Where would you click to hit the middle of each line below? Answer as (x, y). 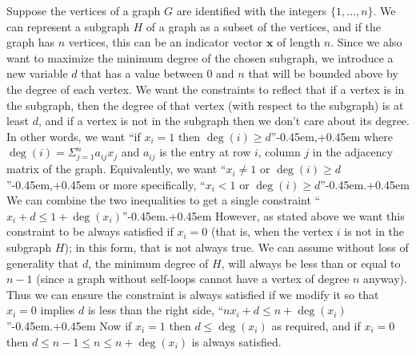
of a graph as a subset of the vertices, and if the (264, 26)
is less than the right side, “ (156, 310)
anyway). (385, 279)
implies (58, 310)
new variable (37, 73)
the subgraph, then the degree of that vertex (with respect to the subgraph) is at (205, 105)
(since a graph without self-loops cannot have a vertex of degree (193, 279)
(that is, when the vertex (272, 231)
